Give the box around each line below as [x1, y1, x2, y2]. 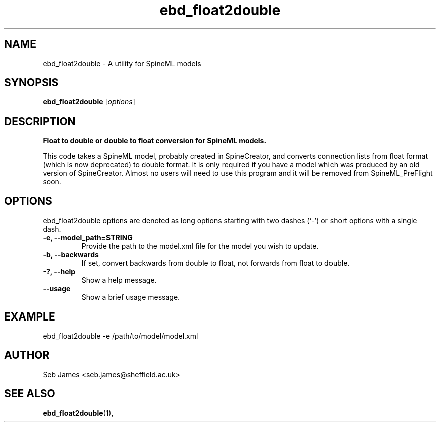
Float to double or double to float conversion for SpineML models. [43, 136, 267, 145]
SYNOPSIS [4, 76, 59, 89]
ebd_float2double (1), [43, 408, 114, 417]
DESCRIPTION [4, 115, 76, 128]
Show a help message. [81, 276, 157, 285]
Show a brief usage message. [81, 293, 180, 302]
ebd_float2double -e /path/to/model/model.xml [43, 331, 198, 340]
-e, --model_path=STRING [43, 233, 133, 242]
